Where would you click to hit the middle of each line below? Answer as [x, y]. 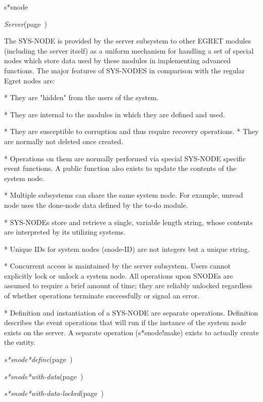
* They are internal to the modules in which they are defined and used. [115, 114]
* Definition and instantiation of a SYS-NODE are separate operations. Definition [131, 312]
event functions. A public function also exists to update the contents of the [120, 168]
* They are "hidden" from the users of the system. [81, 97]
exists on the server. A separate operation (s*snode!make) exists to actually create [131, 332]
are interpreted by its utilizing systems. [65, 232]
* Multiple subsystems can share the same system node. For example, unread [124, 195]
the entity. [20, 342]
